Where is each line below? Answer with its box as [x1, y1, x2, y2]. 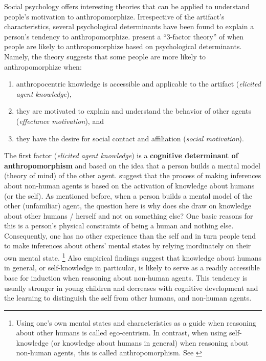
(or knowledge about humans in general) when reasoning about [51, 337, 249, 348]
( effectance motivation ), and [16, 115, 104, 126]
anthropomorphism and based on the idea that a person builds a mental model [4, 160, 260, 171]
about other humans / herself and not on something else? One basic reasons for [4, 210, 253, 221]
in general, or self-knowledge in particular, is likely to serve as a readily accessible [4, 262, 260, 273]
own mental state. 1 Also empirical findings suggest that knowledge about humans [4, 251, 261, 263]
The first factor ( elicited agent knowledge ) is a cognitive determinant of [4, 150, 238, 161]
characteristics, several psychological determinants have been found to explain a [4, 21, 254, 32]
